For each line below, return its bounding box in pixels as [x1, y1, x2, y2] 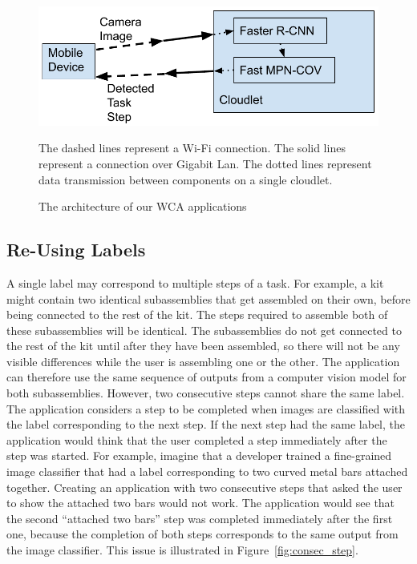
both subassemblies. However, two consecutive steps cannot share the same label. [6, 385, 405, 401]
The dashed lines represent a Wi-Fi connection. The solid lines [38, 139, 346, 156]
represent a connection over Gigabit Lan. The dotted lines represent [38, 155, 372, 171]
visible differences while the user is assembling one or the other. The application [6, 352, 400, 369]
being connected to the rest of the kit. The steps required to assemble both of [6, 306, 388, 323]
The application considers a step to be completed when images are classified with [6, 400, 406, 417]
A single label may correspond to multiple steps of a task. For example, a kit [6, 274, 384, 291]
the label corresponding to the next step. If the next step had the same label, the [6, 416, 405, 433]
